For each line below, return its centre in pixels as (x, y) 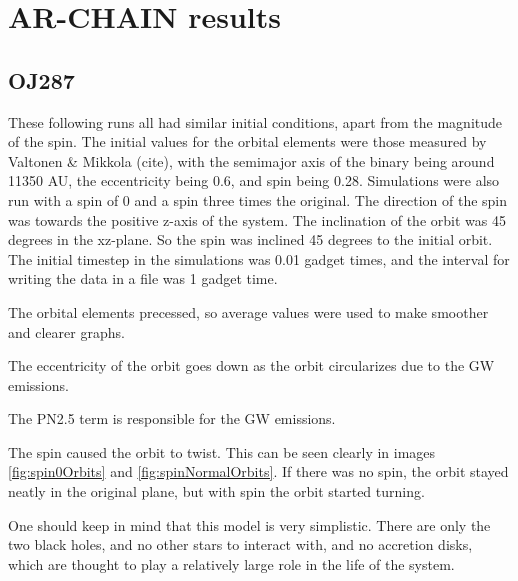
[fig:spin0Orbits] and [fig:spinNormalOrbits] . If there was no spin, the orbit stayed (258, 471)
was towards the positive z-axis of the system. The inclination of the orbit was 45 (257, 219)
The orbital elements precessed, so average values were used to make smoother (248, 311)
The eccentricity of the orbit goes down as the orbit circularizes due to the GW (251, 365)
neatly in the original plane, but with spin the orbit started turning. (216, 491)
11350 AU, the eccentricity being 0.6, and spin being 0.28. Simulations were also (254, 180)
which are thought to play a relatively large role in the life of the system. (231, 563)
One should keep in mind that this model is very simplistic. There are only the (249, 524)
